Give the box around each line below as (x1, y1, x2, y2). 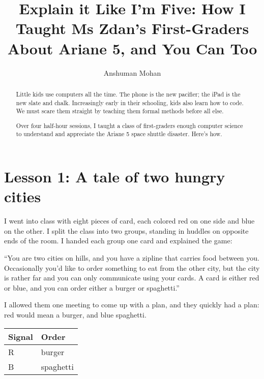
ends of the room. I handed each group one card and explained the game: (4, 235, 232, 246)
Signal (8, 330, 33, 342)
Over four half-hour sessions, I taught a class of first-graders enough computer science (16, 121, 243, 130)
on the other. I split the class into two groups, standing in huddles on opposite (4, 225, 249, 236)
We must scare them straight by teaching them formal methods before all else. (16, 107, 224, 115)
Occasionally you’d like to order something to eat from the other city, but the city (4, 262, 260, 273)
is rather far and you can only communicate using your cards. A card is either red (4, 272, 259, 283)
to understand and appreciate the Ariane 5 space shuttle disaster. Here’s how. (16, 130, 222, 138)
